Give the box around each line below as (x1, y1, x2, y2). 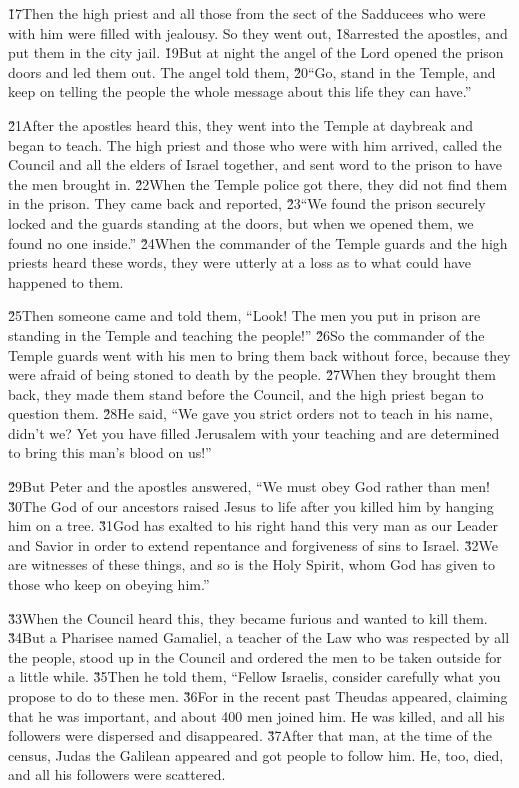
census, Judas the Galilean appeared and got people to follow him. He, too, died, (8, 744, 504, 765)
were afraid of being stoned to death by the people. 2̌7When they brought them (8, 364, 496, 385)
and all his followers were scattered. (8, 764, 226, 785)
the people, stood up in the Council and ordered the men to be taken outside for (8, 646, 502, 667)
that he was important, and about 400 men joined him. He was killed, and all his (8, 705, 505, 726)
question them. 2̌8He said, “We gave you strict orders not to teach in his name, (8, 403, 493, 424)
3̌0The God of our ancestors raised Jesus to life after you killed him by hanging (8, 495, 494, 516)
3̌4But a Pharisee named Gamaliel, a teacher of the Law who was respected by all (8, 627, 510, 648)
